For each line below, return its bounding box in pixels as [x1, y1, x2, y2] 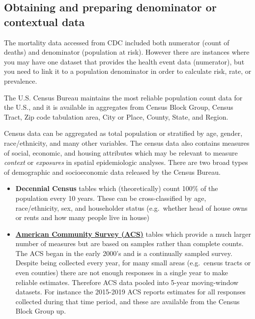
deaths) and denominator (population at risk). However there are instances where [4, 47, 250, 57]
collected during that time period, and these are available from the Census [15, 296, 240, 306]
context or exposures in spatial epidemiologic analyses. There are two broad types [4, 157, 248, 167]
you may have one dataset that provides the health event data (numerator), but [4, 56, 245, 66]
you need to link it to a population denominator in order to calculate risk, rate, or [4, 66, 252, 76]
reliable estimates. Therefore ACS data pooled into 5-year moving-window [15, 277, 239, 287]
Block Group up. [15, 306, 66, 316]
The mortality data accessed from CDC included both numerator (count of [4, 37, 229, 47]
